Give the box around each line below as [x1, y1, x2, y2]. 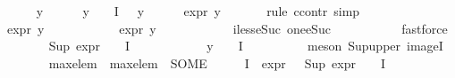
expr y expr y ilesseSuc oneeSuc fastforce [6, 19, 448, 37]
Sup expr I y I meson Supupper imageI [48, 36, 443, 55]
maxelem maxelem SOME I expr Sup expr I [48, 53, 386, 72]
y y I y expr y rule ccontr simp [36, 2, 360, 19]
